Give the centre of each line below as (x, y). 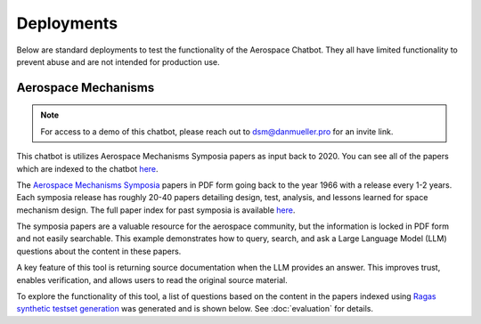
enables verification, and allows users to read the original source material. (152, 279)
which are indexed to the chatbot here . (88, 168)
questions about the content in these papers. (99, 251)
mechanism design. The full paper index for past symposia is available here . (156, 210)
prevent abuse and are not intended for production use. (118, 61)
